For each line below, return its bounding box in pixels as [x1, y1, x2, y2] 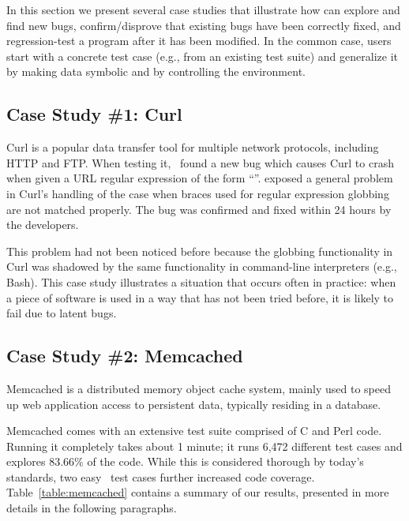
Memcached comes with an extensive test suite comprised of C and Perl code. [6, 422, 382, 439]
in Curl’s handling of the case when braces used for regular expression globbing [6, 185, 389, 201]
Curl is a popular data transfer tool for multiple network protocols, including [6, 139, 379, 156]
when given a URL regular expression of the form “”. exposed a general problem [6, 170, 393, 186]
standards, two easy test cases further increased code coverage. [6, 468, 315, 485]
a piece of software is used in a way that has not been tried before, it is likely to [6, 289, 394, 305]
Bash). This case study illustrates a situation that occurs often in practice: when [6, 273, 396, 290]
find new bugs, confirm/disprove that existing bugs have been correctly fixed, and [6, 17, 401, 33]
